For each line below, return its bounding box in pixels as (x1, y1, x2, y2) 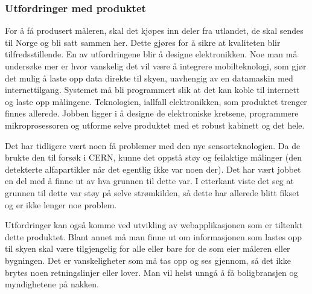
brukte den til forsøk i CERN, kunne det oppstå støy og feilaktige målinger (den (5, 151, 302, 164)
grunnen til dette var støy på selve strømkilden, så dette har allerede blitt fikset (5, 186, 299, 199)
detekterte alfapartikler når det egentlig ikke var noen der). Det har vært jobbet (5, 162, 301, 175)
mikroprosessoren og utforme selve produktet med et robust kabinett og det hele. (5, 118, 305, 131)
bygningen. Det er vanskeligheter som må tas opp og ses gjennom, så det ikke (5, 254, 291, 266)
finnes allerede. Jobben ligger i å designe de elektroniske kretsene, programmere (5, 107, 299, 120)
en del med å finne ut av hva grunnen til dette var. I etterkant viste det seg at (5, 174, 294, 187)
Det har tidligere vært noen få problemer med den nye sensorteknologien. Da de (5, 139, 301, 152)
